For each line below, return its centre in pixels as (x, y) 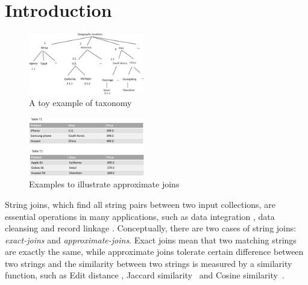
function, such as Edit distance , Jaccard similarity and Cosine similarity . (145, 275)
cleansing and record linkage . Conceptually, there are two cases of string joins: (151, 228)
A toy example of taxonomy (80, 103)
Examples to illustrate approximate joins (104, 184)
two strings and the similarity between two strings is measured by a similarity (149, 263)
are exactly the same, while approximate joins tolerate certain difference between (154, 252)
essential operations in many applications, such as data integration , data (140, 216)
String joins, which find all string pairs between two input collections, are (140, 204)
